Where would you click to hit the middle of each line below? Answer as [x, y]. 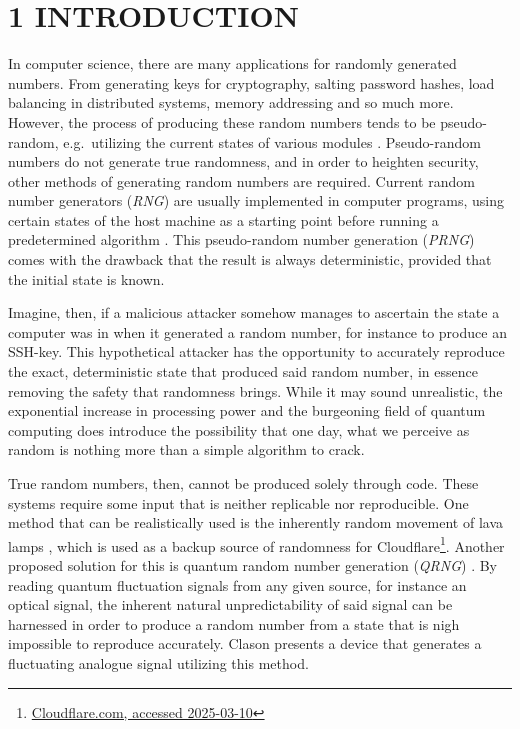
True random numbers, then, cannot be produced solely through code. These [243, 483]
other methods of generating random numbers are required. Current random [241, 180]
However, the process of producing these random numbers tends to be [222, 121]
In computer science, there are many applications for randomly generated [232, 63]
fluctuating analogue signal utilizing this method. [158, 663]
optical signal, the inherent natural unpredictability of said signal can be [230, 604]
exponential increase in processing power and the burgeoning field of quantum [247, 410]
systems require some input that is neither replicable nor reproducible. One [238, 502]
